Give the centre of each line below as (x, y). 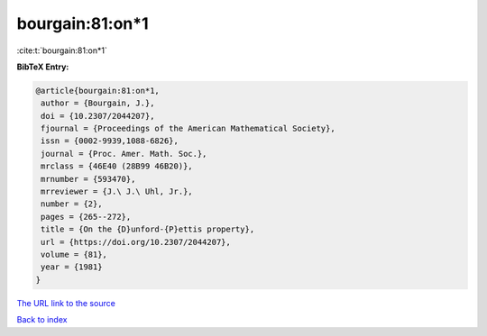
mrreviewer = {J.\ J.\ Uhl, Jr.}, (117, 192)
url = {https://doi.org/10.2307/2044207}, (136, 242)
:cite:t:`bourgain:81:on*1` (62, 50)
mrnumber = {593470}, (88, 179)
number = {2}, (72, 204)
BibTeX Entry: (43, 67)
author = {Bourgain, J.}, (98, 103)
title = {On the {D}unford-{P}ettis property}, (148, 229)
